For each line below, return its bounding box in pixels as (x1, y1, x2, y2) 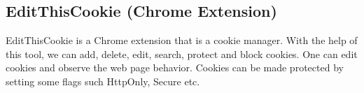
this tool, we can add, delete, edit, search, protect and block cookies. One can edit (6, 46, 358, 61)
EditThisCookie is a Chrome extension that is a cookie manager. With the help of (6, 33, 358, 48)
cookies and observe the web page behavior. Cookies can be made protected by (6, 60, 344, 75)
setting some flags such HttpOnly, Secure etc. (6, 73, 200, 88)
